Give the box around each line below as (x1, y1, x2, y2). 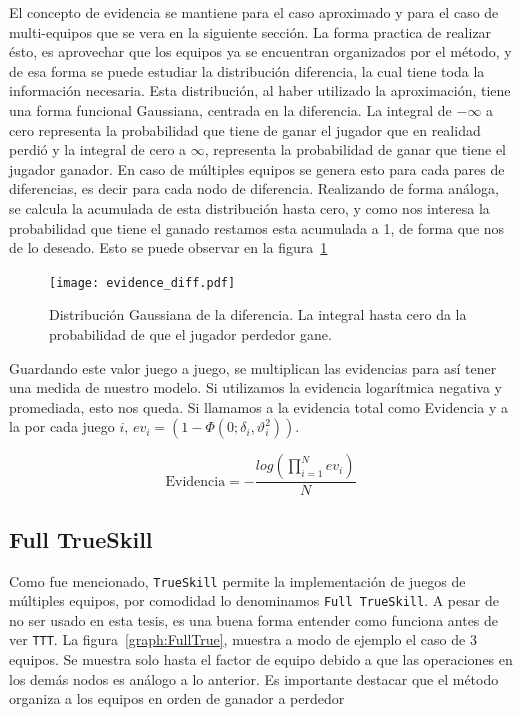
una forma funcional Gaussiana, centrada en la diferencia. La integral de (9, 99, 452, 120)
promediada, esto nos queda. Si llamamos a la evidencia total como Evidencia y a (9, 396, 508, 417)
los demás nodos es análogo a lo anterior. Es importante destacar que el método (9, 668, 499, 689)
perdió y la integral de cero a (9, 139, 187, 160)
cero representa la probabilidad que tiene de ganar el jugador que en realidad (9, 119, 481, 140)
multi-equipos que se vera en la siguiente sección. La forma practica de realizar (9, 21, 492, 42)
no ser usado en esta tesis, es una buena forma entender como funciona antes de (9, 609, 499, 630)
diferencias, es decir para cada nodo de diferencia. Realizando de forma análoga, (9, 178, 499, 199)
